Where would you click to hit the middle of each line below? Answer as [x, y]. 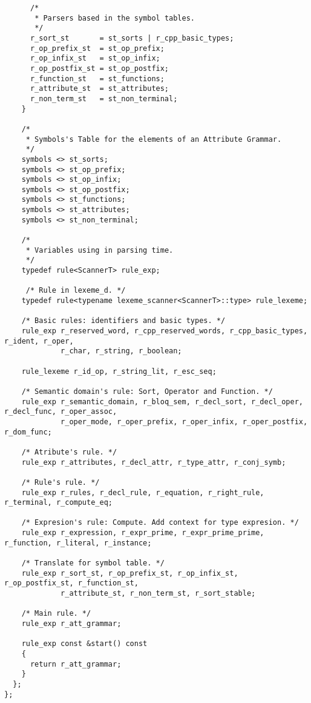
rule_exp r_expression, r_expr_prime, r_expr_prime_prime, [143, 533]
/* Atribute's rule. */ [69, 452]
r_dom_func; [28, 432]
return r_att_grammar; [76, 664]
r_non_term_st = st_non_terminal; [104, 98]
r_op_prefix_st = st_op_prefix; [97, 48]
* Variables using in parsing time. [100, 250]
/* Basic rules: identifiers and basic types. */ [123, 321]
